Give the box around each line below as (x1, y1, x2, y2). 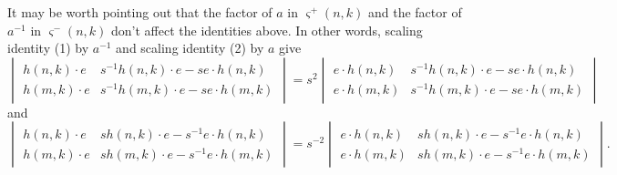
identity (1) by (7, 38, 89, 57)
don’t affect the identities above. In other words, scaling (111, 20, 423, 39)
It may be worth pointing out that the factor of (7, 3, 273, 21)
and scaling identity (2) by (116, 38, 264, 57)
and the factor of (367, 3, 462, 21)
